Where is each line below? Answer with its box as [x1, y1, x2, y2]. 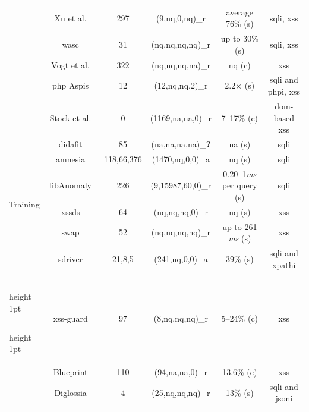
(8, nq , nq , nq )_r [153, 312, 208, 324]
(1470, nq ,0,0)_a [152, 152, 210, 165]
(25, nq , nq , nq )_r [152, 386, 210, 398]
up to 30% [220, 32, 258, 45]
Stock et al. [49, 111, 92, 124]
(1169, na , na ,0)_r [150, 111, 212, 124]
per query [222, 179, 257, 191]
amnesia [56, 152, 86, 165]
